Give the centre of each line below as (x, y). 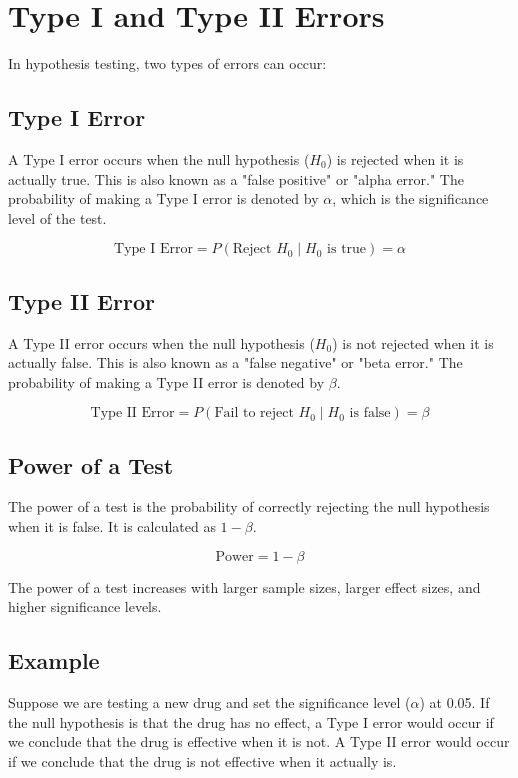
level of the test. (57, 217)
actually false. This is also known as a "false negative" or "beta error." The (235, 362)
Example (54, 660)
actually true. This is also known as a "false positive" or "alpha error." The (236, 178)
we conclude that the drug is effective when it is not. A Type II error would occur (259, 741)
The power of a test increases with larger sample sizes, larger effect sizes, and (244, 586)
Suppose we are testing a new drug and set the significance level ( (209, 702)
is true (347, 249)
